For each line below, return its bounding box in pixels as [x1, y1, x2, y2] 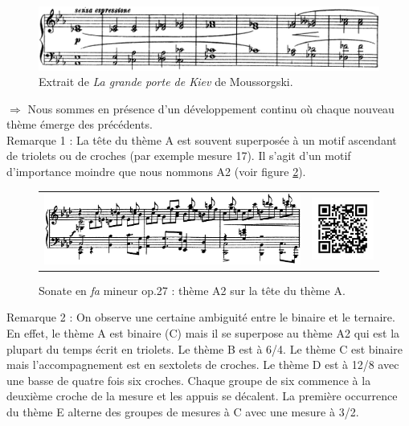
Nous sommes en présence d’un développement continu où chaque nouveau [27, 100, 395, 117]
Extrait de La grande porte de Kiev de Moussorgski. [39, 73, 293, 90]
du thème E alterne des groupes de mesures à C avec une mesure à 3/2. [6, 403, 359, 420]
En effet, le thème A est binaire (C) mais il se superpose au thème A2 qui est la [6, 324, 400, 341]
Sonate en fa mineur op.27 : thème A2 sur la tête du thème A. [39, 281, 346, 298]
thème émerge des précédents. [6, 116, 153, 133]
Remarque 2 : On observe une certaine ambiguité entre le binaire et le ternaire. [6, 309, 395, 326]
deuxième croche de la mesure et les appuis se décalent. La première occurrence [6, 387, 398, 404]
